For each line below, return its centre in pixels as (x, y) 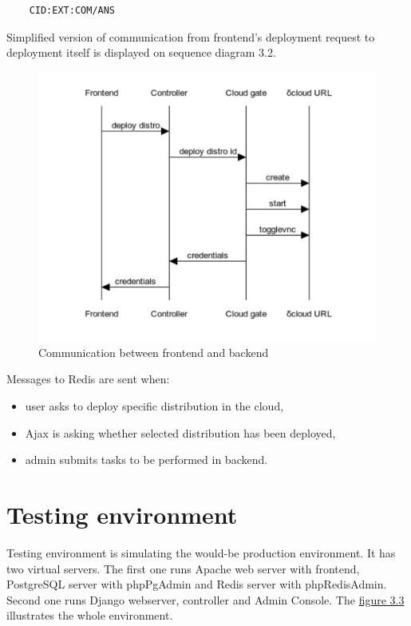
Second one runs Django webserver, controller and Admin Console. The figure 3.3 (205, 599)
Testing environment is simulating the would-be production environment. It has (201, 552)
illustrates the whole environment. (90, 615)
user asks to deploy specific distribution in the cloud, (154, 406)
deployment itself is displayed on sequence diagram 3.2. (141, 52)
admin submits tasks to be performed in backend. (146, 460)
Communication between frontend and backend (154, 352)
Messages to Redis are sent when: (88, 379)
